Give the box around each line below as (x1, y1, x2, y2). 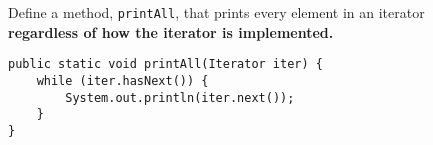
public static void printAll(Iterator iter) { (8, 57, 323, 72)
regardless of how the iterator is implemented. (8, 21, 334, 42)
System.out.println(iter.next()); (65, 90, 295, 105)
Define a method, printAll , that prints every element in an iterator (8, 2, 425, 22)
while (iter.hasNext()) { (36, 73, 209, 88)
